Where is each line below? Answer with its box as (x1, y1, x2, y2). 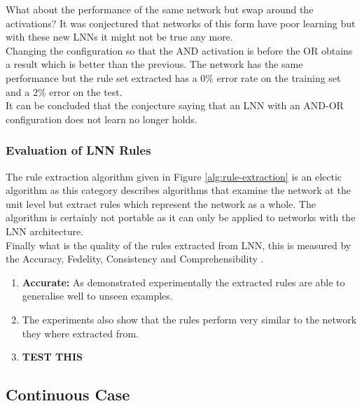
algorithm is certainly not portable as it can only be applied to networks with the (6, 210, 356, 225)
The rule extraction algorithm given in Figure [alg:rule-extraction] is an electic (6, 169, 342, 183)
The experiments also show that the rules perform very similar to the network (22, 311, 357, 326)
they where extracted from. (22, 325, 139, 340)
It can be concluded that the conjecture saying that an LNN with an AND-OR (6, 98, 344, 113)
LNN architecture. (6, 223, 84, 238)
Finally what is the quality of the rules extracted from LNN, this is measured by (6, 237, 351, 252)
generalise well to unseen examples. (22, 288, 173, 303)
